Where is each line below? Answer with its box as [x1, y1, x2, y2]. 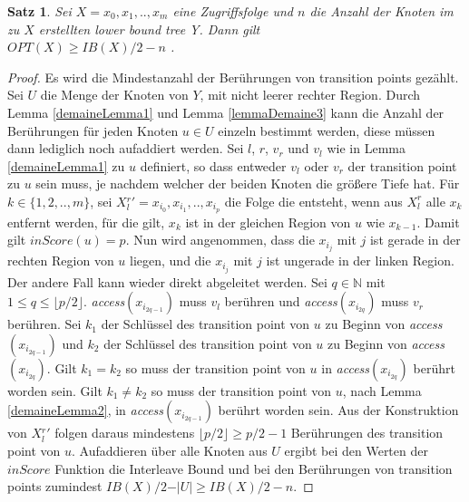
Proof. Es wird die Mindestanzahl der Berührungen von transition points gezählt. [7, 67, 459, 86]
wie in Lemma [327, 139, 405, 158]
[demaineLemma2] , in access [7, 401, 164, 420]
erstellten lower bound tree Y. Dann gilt [38, 19, 260, 38]
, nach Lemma [342, 381, 422, 400]
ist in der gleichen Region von [185, 212, 351, 231]
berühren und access [224, 292, 337, 311]
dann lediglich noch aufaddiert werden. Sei [7, 139, 244, 158]
